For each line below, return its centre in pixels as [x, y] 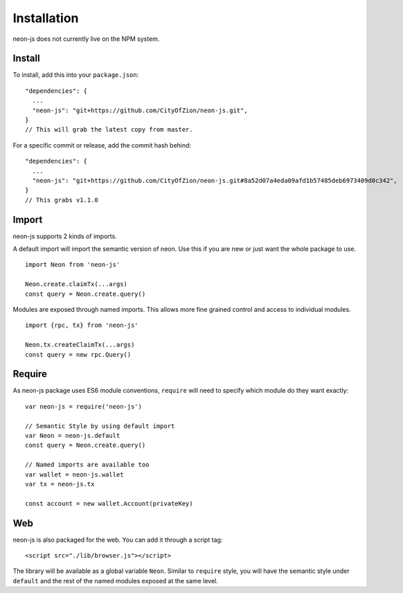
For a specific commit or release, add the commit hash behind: [102, 145]
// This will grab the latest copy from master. [109, 130]
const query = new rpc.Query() [78, 354]
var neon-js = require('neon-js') [83, 406]
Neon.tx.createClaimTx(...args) [80, 345]
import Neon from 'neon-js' [73, 265]
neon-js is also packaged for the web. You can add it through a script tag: [118, 540]
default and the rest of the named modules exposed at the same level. [115, 581]
